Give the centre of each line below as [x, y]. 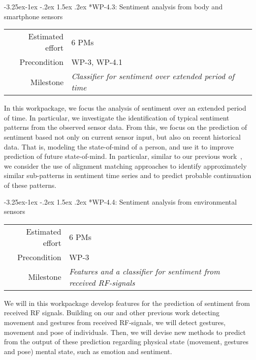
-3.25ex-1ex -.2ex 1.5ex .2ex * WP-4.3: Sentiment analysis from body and [113, 6]
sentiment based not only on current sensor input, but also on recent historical [122, 136]
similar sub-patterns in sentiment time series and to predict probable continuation [128, 175]
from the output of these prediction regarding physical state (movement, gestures [126, 342]
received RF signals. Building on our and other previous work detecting [112, 313]
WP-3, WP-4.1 [97, 62]
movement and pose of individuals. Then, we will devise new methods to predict [125, 332]
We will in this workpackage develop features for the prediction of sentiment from [127, 303]
